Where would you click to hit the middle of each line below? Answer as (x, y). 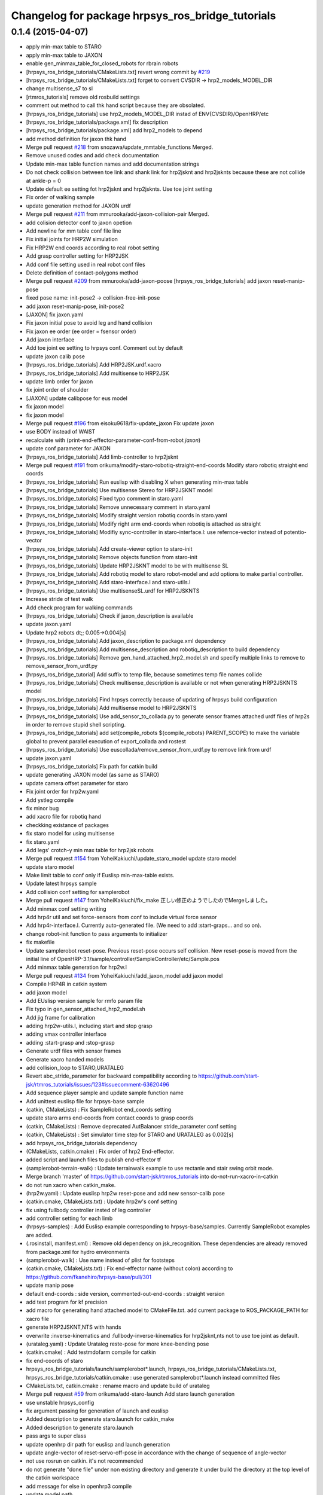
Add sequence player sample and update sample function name (105, 1093)
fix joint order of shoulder (57, 390)
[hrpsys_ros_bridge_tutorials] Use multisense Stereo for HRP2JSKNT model (119, 490)
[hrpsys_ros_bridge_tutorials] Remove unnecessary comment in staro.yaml (118, 507)
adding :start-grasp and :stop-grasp (70, 1042)
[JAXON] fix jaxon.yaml (55, 315)
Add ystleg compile (50, 800)
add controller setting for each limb (69, 1218)
